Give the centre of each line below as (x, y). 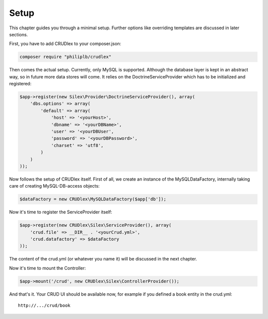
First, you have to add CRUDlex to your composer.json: (65, 44)
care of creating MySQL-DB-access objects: (54, 186)
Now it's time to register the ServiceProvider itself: (61, 212)
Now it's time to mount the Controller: (48, 268)
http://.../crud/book (44, 306)
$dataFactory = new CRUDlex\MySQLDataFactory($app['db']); (93, 199)
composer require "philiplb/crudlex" (66, 57)
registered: (20, 84)
